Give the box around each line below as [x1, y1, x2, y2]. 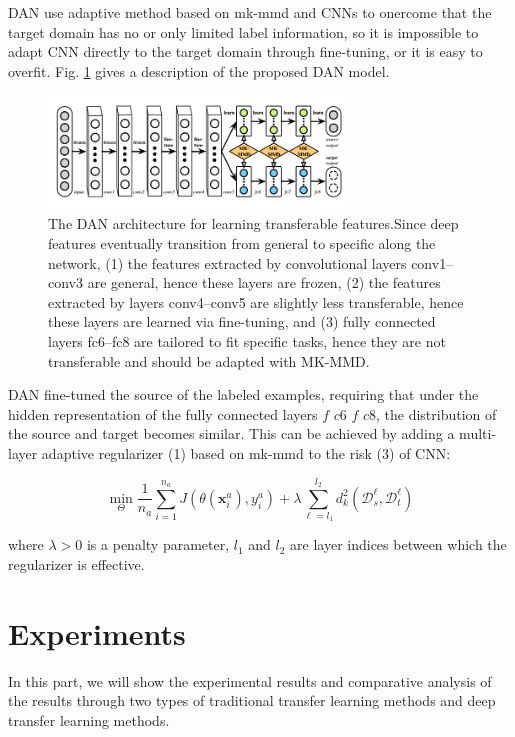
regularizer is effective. [8, 554, 145, 575]
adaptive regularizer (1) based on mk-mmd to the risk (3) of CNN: [41, 442, 451, 463]
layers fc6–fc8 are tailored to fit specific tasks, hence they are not [48, 330, 446, 351]
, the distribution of [376, 403, 497, 424]
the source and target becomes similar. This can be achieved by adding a [8, 423, 455, 444]
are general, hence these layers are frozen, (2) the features [87, 272, 441, 293]
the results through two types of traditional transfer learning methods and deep [8, 690, 496, 711]
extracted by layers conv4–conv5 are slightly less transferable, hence [48, 291, 464, 312]
